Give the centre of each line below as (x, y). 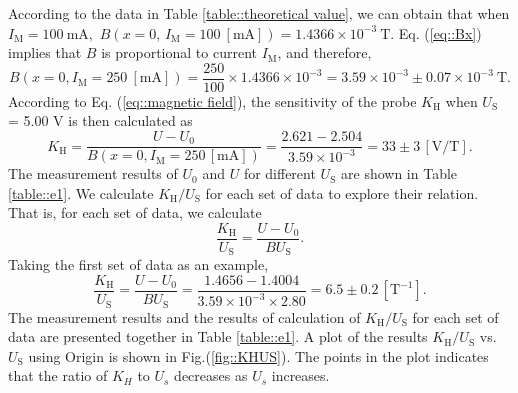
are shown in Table (399, 173)
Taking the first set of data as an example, (138, 264)
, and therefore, (324, 52)
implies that (45, 52)
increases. (300, 375)
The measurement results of (93, 173)
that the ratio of (58, 375)
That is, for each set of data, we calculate (135, 212)
